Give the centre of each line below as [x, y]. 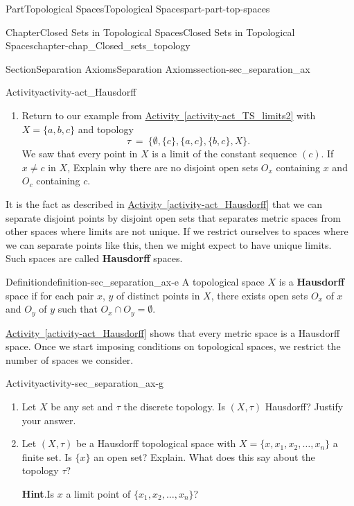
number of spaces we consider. [70, 359]
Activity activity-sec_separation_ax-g [85, 383]
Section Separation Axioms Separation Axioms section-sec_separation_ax [158, 68]
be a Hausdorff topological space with [156, 443]
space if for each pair [50, 295]
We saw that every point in [80, 154]
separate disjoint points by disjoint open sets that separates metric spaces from [173, 217]
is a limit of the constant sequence [224, 154]
